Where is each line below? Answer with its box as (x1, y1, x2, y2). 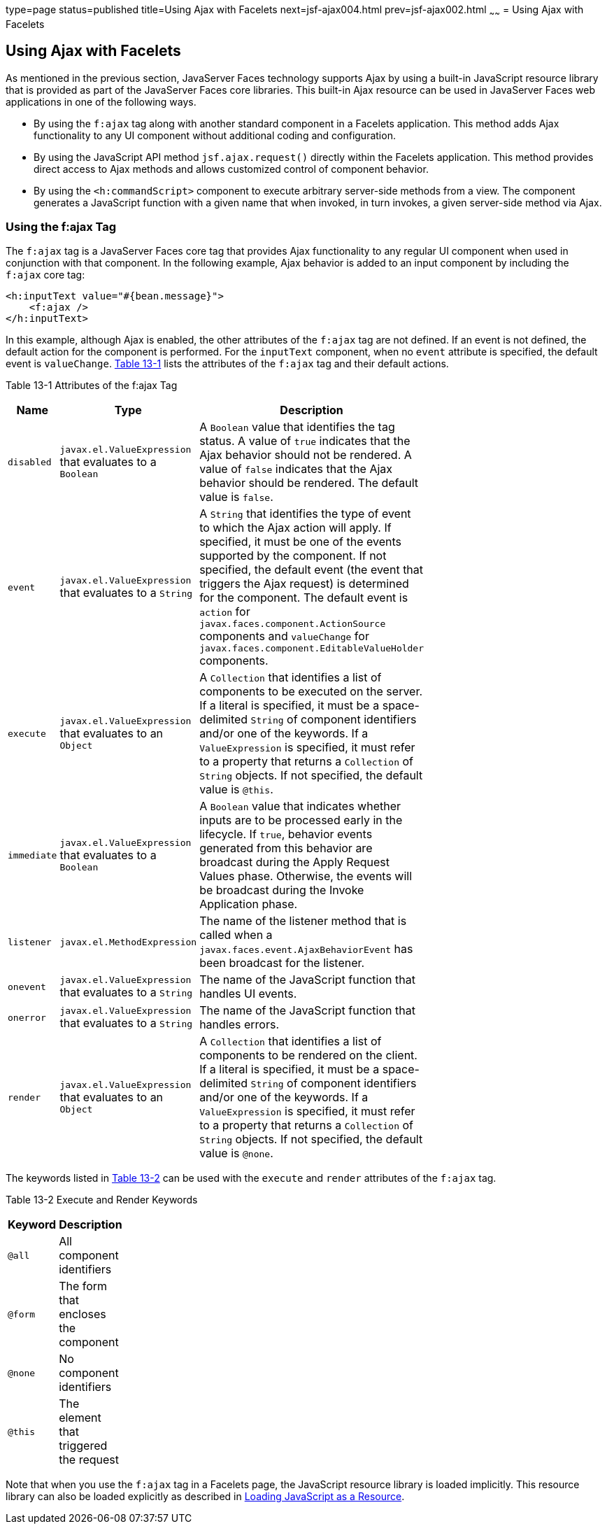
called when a (199, 928, 273, 942)
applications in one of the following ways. (6, 95, 197, 108)
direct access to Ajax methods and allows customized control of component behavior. (34, 162, 429, 175)
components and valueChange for (199, 629, 369, 644)
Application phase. (199, 897, 298, 912)
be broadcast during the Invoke (199, 883, 364, 898)
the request (59, 1453, 120, 1467)
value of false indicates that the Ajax (199, 462, 393, 476)
